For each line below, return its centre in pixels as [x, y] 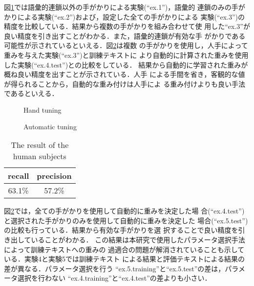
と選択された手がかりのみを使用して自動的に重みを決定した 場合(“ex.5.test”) [126, 220]
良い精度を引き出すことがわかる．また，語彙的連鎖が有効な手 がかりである [125, 36]
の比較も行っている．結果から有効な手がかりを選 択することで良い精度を [121, 230]
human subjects [40, 156]
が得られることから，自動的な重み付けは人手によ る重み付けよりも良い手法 [125, 83]
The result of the [40, 145]
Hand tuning [42, 109]
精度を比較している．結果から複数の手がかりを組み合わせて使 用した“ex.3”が [127, 26]
